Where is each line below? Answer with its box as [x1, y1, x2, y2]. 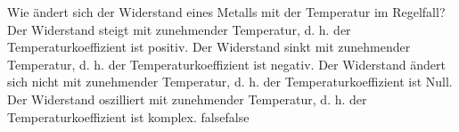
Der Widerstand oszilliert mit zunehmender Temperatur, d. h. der [7, 89, 367, 108]
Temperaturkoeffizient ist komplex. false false [7, 107, 250, 126]
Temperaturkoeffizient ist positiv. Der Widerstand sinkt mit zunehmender [7, 37, 411, 56]
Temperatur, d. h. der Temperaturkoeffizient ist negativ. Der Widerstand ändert [7, 54, 446, 73]
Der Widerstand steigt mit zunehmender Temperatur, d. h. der [7, 20, 351, 38]
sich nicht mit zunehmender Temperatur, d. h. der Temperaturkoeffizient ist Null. [7, 72, 453, 91]
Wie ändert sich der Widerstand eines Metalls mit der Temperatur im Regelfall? [7, 3, 446, 21]
